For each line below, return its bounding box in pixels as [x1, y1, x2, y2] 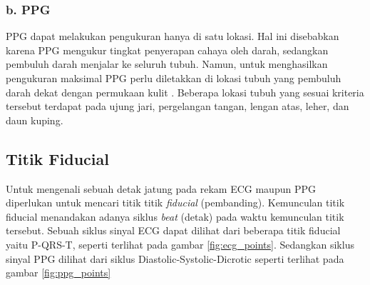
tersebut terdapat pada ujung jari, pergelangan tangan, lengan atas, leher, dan [6, 99, 349, 114]
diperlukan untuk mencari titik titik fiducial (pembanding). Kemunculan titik [6, 195, 345, 210]
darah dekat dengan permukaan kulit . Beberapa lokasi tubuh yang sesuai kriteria [6, 84, 364, 99]
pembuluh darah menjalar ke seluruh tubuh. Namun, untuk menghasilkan [6, 56, 328, 71]
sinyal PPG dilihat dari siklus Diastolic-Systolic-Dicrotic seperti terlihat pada [6, 251, 344, 266]
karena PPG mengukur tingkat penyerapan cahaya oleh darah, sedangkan [6, 42, 329, 57]
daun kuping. [6, 112, 63, 127]
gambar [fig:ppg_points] [6, 265, 111, 280]
